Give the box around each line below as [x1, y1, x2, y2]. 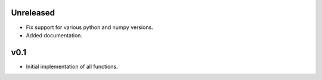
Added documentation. [26, 31, 83, 39]
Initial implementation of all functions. [26, 63, 119, 70]
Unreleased [11, 8, 55, 18]
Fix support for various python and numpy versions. [26, 24, 153, 31]
